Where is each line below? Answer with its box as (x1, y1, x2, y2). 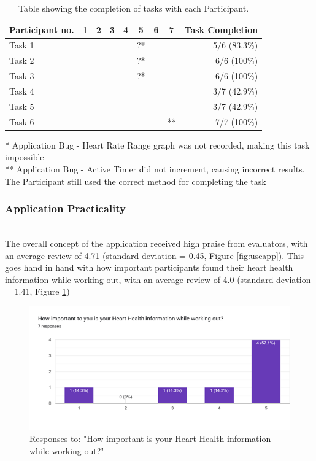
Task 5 (9, 99, 34, 112)
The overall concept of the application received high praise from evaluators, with (5, 236, 308, 249)
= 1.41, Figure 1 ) (5, 285, 70, 298)
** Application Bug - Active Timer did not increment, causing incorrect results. (5, 162, 305, 175)
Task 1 (9, 39, 34, 52)
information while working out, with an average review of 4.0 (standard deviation (5, 273, 311, 285)
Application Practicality (5, 201, 126, 216)
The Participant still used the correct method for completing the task (5, 174, 266, 187)
